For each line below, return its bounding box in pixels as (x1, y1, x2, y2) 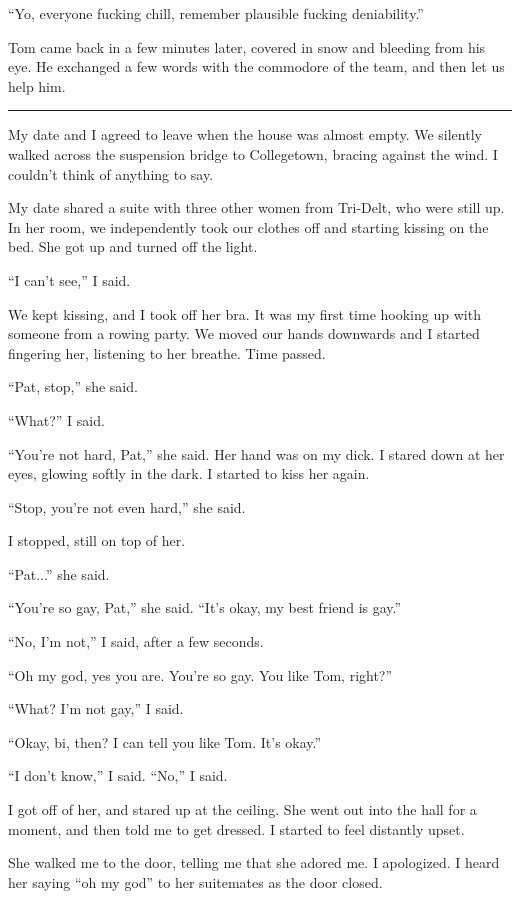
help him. (8, 75, 66, 96)
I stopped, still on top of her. (8, 530, 186, 551)
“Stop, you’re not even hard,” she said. (8, 496, 246, 517)
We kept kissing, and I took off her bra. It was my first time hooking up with (8, 303, 481, 324)
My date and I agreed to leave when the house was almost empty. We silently (8, 124, 482, 145)
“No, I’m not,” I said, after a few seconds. (8, 631, 264, 652)
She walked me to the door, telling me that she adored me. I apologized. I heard (8, 852, 500, 873)
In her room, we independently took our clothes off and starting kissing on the (8, 216, 489, 237)
